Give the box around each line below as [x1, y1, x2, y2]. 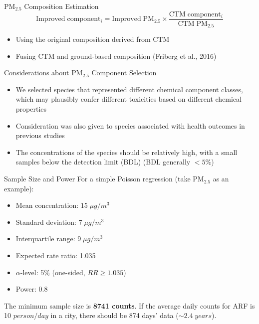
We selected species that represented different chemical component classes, [15, 84, 243, 94]
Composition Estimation [24, 1, 99, 11]
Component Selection [91, 67, 157, 78]
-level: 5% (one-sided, [20, 267, 85, 277]
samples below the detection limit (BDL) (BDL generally [15, 157, 191, 167]
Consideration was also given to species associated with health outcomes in [15, 120, 245, 131]
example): [4, 183, 34, 193]
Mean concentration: [15, 200, 79, 210]
